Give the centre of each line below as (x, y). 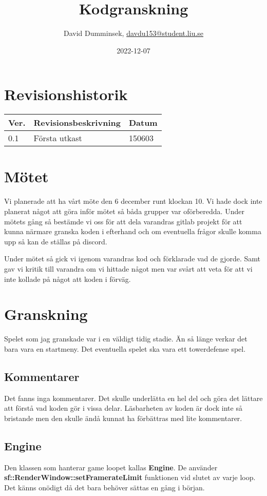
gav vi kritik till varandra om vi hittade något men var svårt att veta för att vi (128, 268)
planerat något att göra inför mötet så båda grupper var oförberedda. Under (124, 211)
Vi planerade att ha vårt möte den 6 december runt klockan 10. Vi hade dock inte (133, 201)
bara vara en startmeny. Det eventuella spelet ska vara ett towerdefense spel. (125, 348)
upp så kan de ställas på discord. (56, 241)
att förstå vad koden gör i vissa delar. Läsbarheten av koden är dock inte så (123, 408)
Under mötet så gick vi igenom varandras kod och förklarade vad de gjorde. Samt (132, 259)
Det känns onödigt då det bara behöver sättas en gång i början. (104, 487)
